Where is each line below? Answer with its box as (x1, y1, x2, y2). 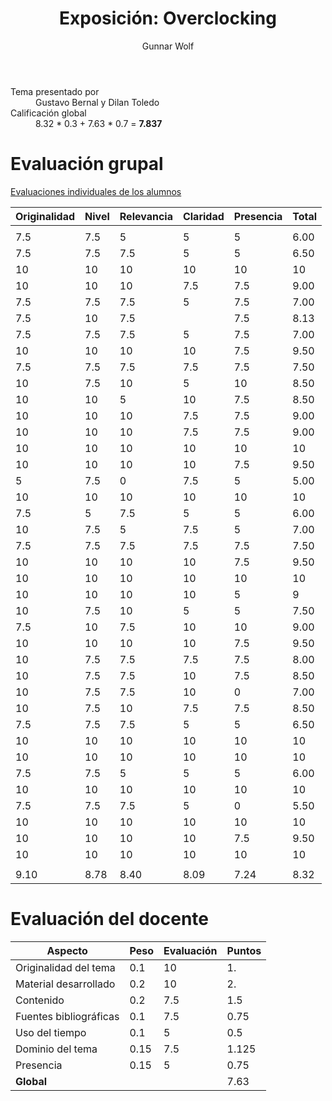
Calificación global (10, 107, 87, 119)
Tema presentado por (10, 85, 100, 97)
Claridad (182, 209, 225, 223)
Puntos (226, 943, 262, 957)
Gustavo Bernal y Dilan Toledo (35, 96, 160, 108)
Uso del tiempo (15, 1025, 87, 1039)
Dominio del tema (15, 1042, 98, 1056)
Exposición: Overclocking (59, 7, 277, 30)
